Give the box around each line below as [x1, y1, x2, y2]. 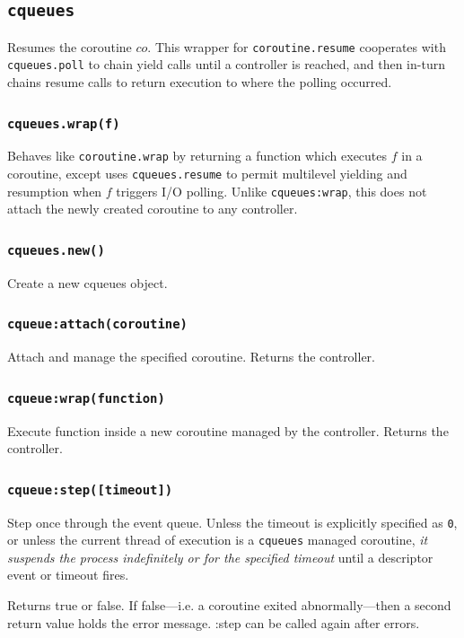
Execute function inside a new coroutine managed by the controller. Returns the [7, 421, 449, 440]
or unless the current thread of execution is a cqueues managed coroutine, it [7, 530, 428, 549]
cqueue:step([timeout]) [7, 482, 173, 497]
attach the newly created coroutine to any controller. [7, 199, 298, 218]
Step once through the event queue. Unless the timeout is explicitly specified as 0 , [7, 512, 458, 531]
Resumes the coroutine [7, 37, 132, 56]
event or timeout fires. [7, 565, 129, 584]
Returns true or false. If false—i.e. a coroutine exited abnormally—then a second [7, 596, 451, 615]
